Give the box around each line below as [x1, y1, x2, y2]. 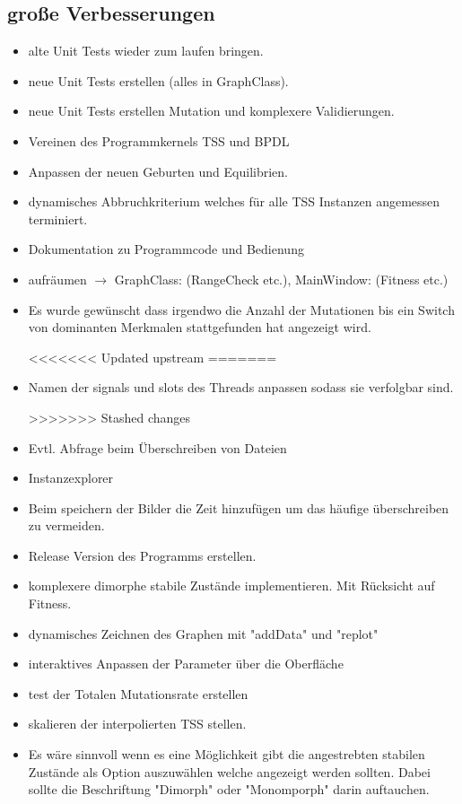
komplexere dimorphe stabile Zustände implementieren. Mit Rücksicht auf [28, 576, 435, 595]
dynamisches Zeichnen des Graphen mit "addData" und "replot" [28, 624, 379, 642]
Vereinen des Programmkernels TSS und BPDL [28, 131, 290, 150]
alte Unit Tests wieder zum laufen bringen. [28, 41, 264, 60]
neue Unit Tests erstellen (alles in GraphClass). [28, 71, 289, 90]
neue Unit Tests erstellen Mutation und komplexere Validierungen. [28, 101, 395, 120]
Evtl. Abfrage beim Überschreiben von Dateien [28, 438, 287, 457]
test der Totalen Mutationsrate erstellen [28, 684, 248, 703]
